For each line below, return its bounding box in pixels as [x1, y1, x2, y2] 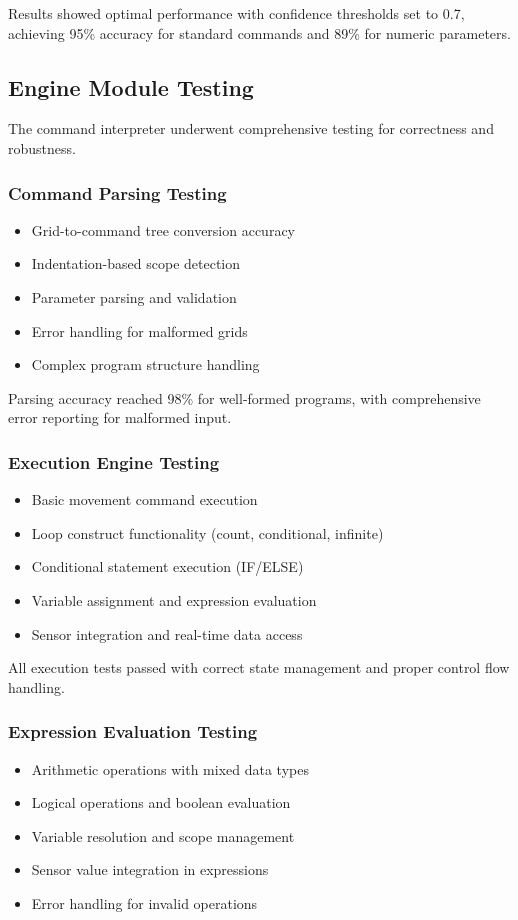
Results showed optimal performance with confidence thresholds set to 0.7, [8, 3, 465, 23]
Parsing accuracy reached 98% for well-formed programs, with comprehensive [8, 387, 481, 408]
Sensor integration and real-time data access [31, 623, 303, 644]
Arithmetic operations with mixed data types [31, 758, 309, 779]
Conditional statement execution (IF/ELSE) [31, 556, 304, 577]
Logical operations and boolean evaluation [31, 792, 291, 813]
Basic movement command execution [31, 489, 258, 510]
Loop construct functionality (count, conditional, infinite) [31, 522, 384, 543]
